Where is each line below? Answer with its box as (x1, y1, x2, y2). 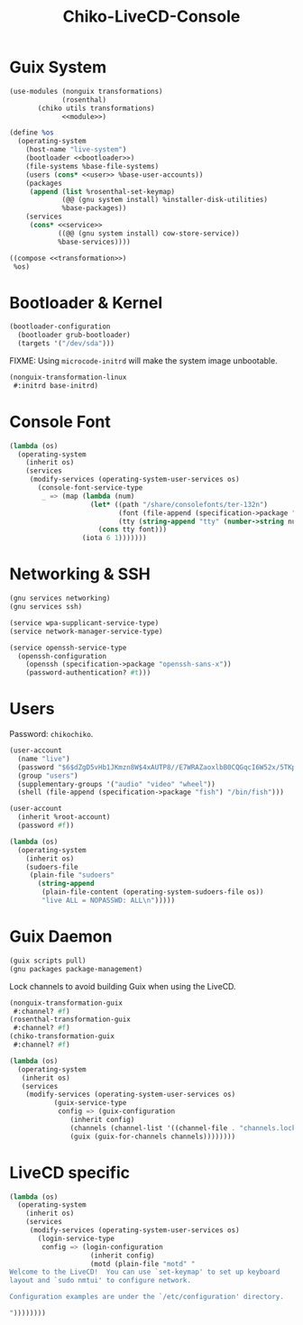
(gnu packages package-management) (9, 964, 143, 973)
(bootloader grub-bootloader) (17, 331, 131, 340)
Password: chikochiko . (9, 729, 94, 740)
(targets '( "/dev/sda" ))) (17, 339, 115, 348)
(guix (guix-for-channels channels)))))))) (69, 1132, 236, 1141)
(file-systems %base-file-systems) (25, 161, 160, 170)
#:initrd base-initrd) (13, 381, 99, 390)
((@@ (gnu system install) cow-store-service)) (57, 228, 241, 238)
